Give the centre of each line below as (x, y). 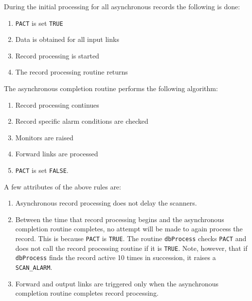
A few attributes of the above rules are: (63, 186)
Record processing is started (57, 55)
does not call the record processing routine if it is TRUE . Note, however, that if (131, 248)
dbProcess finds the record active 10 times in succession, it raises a (116, 257)
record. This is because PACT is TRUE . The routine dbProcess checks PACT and (131, 238)
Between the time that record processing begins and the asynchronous (120, 219)
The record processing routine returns (72, 72)
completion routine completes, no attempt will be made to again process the (129, 229)
